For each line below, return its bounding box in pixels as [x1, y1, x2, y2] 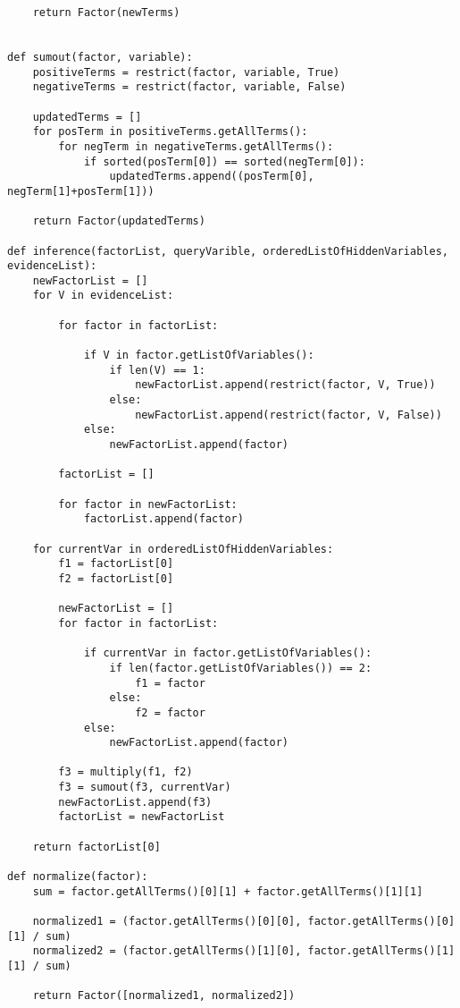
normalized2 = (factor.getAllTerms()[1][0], [32, 944, 302, 958]
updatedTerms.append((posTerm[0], [109, 170, 314, 183]
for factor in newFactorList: [58, 497, 238, 511]
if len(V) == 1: [109, 363, 205, 377]
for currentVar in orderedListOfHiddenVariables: [32, 542, 334, 555]
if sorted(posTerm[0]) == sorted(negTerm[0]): [83, 155, 365, 168]
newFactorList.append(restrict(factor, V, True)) [135, 378, 436, 392]
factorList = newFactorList [58, 810, 225, 824]
